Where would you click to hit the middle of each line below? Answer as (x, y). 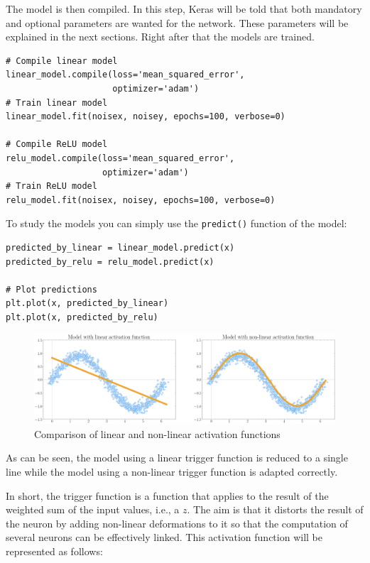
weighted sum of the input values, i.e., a (93, 509)
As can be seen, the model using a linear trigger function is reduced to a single (177, 458)
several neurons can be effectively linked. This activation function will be (164, 537)
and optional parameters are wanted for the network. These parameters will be (177, 22)
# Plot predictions (51, 289)
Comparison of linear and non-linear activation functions (157, 433)
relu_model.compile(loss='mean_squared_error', (120, 158)
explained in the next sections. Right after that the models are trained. (160, 37)
